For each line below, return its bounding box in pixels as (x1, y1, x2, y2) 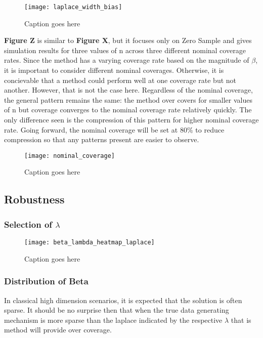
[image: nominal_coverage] (24, 152, 115, 159)
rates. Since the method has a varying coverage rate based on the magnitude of (4, 55, 249, 65)
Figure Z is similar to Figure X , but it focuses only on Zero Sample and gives (4, 35, 252, 46)
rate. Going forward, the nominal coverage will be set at (4, 124, 178, 135)
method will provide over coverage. (4, 324, 112, 335)
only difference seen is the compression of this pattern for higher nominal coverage (4, 114, 259, 124)
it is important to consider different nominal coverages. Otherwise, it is (4, 65, 224, 75)
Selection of (4, 218, 53, 230)
